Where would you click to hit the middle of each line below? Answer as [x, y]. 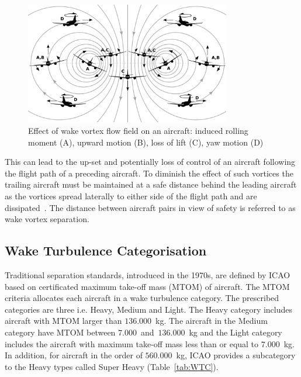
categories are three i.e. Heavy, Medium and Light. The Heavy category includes [149, 309]
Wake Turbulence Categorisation [106, 250]
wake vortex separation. [47, 219]
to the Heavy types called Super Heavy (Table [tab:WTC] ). [112, 366]
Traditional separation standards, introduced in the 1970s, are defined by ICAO [148, 274]
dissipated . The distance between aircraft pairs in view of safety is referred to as [150, 207]
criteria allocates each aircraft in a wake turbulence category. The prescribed [142, 298]
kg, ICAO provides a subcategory [236, 355]
